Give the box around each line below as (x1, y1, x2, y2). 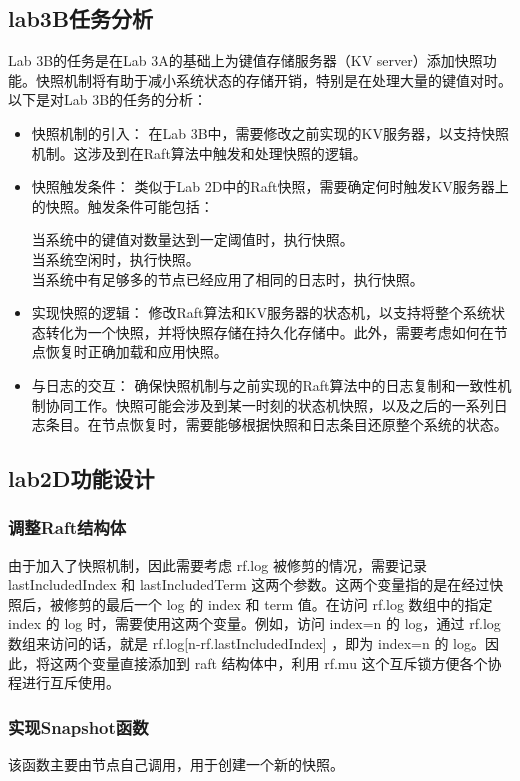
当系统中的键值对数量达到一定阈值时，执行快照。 (31, 229, 354, 250)
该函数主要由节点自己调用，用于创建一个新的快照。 (8, 754, 344, 775)
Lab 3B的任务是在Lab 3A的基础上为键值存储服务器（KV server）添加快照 (8, 50, 483, 71)
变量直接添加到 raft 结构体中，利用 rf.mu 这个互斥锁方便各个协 (91, 652, 502, 673)
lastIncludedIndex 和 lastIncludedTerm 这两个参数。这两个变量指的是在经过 (8, 574, 490, 595)
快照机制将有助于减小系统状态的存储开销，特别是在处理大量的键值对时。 (35, 69, 512, 90)
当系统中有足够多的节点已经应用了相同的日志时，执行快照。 (31, 268, 424, 289)
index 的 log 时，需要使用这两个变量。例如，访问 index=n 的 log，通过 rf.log (8, 613, 501, 634)
